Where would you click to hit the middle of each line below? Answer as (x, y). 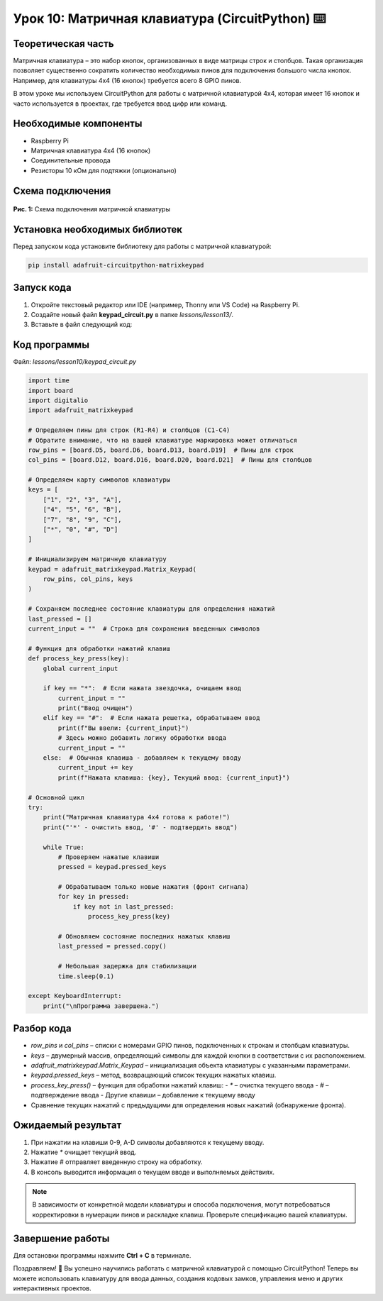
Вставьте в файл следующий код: (82, 325)
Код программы (51, 345)
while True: (64, 847)
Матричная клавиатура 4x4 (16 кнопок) (91, 150)
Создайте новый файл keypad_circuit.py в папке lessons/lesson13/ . (132, 314)
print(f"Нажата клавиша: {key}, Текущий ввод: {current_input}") (174, 777)
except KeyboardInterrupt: (75, 996)
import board (51, 391)
